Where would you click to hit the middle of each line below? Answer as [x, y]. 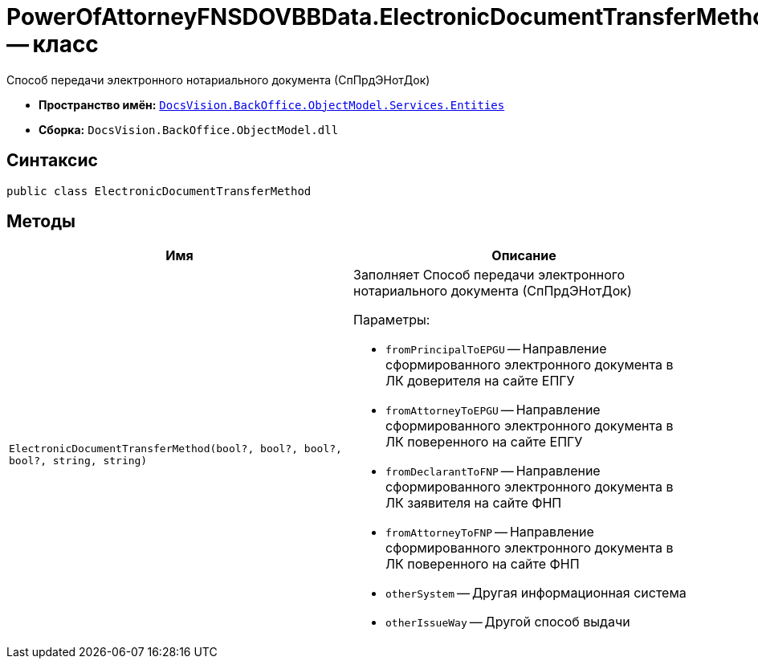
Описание [524, 256]
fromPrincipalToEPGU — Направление [496, 349]
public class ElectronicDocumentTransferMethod [159, 191]
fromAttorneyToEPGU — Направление [493, 410]
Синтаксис [52, 161]
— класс [53, 44]
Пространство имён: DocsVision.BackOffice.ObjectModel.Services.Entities [272, 104]
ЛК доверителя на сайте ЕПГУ [480, 381]
